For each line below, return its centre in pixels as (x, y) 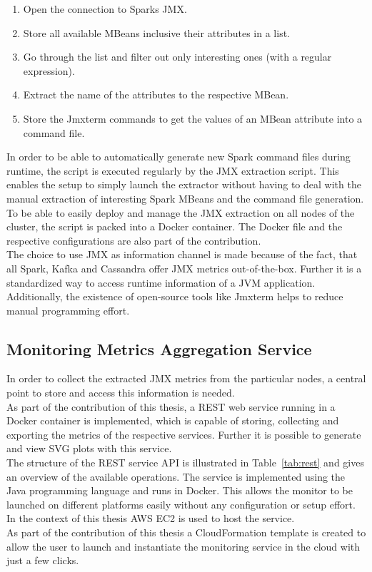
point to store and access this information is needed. (121, 393)
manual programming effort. (68, 310)
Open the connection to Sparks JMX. (105, 9)
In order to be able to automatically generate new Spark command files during (179, 157)
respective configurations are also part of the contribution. (134, 240)
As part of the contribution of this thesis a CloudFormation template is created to (186, 532)
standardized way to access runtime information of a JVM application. (161, 282)
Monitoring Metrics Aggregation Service (159, 348)
